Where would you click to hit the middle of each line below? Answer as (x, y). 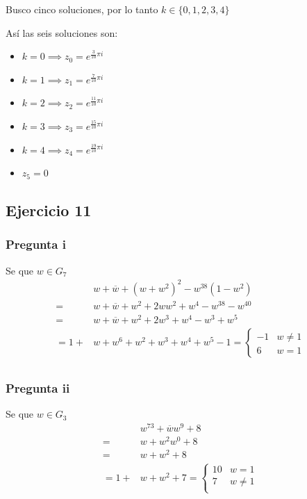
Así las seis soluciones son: (62, 32)
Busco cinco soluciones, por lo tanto (82, 9)
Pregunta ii (38, 388)
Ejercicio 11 (49, 210)
